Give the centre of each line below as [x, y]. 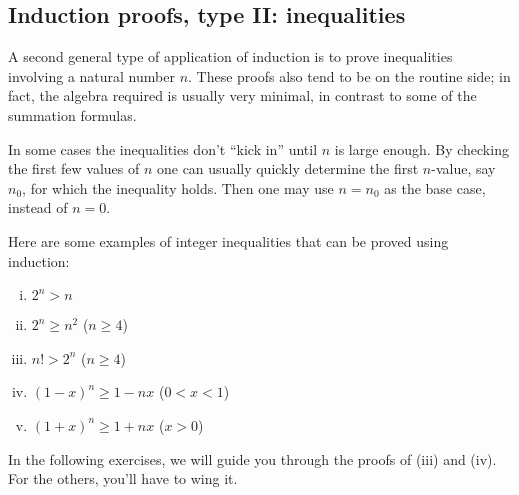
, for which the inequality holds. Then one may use [178, 187]
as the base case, [435, 187]
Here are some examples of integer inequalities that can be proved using [228, 240]
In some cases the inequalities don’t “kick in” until [163, 148]
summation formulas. [72, 114]
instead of [38, 207]
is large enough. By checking [421, 148]
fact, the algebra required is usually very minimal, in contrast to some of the [242, 95]
